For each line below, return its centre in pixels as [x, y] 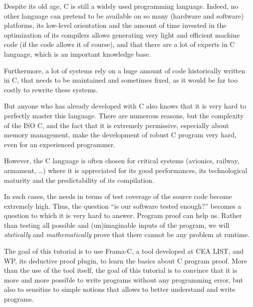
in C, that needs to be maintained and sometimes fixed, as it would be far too [121, 80]
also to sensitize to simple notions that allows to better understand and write [120, 289]
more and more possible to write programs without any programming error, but [124, 279]
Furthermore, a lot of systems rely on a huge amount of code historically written [125, 70]
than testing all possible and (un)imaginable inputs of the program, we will [117, 225]
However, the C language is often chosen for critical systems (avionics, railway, [122, 161]
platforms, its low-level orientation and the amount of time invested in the [115, 25]
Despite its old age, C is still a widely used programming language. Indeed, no [121, 6]
